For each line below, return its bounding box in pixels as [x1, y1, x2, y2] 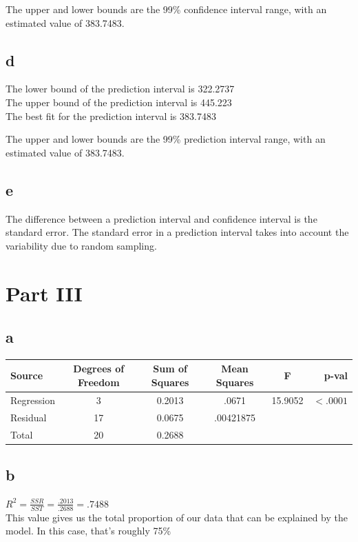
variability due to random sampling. [6, 238, 157, 252]
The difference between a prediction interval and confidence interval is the [6, 211, 317, 225]
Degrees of [73, 361, 125, 376]
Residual [10, 410, 47, 424]
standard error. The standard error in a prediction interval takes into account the [6, 225, 349, 239]
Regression [10, 392, 55, 407]
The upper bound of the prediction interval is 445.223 [6, 94, 232, 109]
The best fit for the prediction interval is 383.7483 [6, 108, 216, 123]
